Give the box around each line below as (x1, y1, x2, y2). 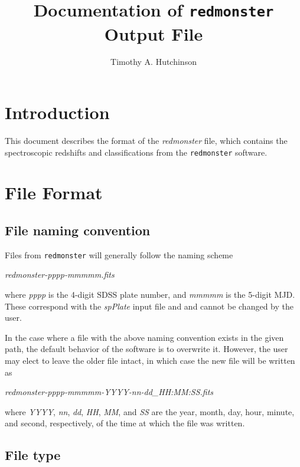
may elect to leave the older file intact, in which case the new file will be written (5, 354, 295, 367)
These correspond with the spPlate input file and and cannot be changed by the (5, 300, 294, 312)
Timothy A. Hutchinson (110, 55, 197, 68)
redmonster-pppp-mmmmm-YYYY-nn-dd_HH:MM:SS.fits (5, 386, 214, 398)
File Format (5, 180, 103, 205)
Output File (104, 21, 203, 45)
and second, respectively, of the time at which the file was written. (5, 417, 245, 429)
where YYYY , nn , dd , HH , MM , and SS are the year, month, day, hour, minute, (5, 405, 295, 417)
